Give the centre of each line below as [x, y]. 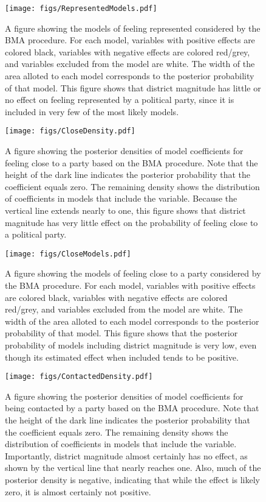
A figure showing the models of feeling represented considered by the [133, 28]
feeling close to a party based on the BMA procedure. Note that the [131, 162]
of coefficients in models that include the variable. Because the [121, 198]
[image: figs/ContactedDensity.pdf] [79, 377]
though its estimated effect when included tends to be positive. [122, 357]
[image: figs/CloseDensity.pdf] [70, 131]
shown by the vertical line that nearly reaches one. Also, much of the [133, 468]
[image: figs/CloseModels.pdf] [68, 254]
